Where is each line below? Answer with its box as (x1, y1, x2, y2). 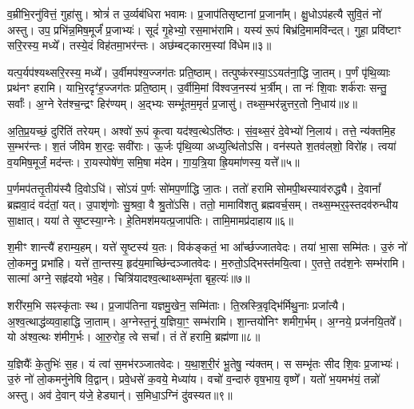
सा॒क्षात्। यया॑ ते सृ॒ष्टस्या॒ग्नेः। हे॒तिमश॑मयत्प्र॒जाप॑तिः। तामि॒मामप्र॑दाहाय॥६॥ (7, 211, 294, 228)
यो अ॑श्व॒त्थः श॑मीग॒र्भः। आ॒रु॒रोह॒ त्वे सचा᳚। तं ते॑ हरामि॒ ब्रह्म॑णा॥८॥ (7, 328, 261, 345)
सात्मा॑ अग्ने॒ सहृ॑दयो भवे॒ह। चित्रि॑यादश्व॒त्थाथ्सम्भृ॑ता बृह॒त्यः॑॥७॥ (7, 270, 250, 287)
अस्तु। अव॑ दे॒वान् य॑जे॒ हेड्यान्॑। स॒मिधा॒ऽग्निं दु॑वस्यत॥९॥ (7, 386, 233, 403)
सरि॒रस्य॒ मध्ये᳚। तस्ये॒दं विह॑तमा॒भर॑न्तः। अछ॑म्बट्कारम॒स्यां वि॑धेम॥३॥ (7, 37, 272, 54)
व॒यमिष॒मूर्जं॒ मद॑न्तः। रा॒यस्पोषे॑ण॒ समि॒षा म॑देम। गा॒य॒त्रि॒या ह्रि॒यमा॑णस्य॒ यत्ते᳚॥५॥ (7, 153, 300, 170)
